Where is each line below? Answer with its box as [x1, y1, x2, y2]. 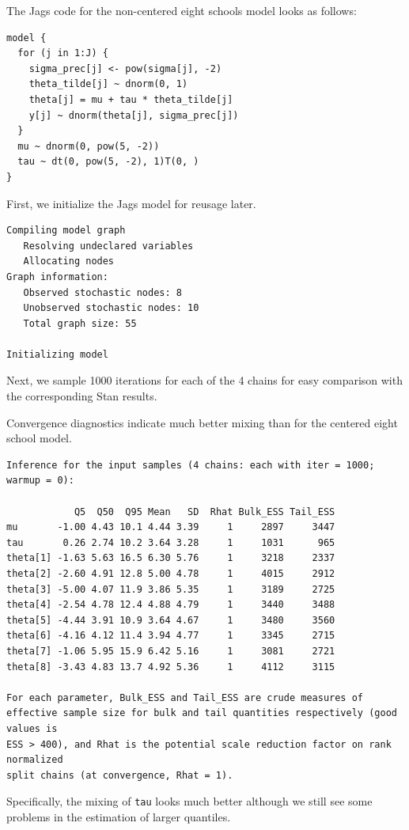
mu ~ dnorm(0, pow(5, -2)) [17, 140, 160, 152]
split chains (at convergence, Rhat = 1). [6, 769, 233, 781]
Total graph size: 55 [23, 317, 137, 329]
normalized [6, 754, 63, 766]
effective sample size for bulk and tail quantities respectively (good [6, 707, 397, 719]
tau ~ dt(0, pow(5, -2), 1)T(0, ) [17, 156, 199, 168]
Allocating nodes [23, 256, 115, 267]
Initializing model [6, 348, 108, 360]
